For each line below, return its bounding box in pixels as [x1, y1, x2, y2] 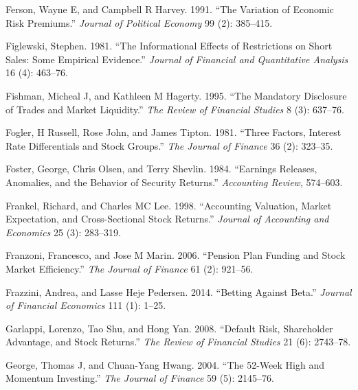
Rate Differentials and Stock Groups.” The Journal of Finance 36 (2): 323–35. [5, 138, 333, 152]
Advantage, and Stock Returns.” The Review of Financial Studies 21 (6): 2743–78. [5, 334, 351, 349]
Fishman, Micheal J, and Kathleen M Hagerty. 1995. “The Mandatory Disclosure [5, 88, 347, 102]
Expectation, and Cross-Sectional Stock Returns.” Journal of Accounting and [5, 211, 329, 226]
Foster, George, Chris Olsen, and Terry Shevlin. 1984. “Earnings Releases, [5, 161, 317, 176]
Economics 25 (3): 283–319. [5, 225, 121, 239]
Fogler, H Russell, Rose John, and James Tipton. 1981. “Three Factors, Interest [5, 125, 342, 139]
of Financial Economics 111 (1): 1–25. [5, 298, 166, 312]
